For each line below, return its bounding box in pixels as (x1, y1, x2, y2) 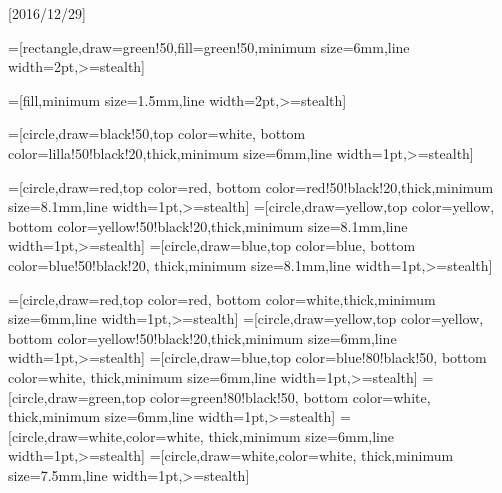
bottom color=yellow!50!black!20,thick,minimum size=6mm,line (8, 327, 397, 348)
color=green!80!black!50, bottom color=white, (150, 386, 431, 407)
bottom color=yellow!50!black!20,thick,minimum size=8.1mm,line (8, 215, 408, 236)
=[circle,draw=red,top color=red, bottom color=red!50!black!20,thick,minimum (8, 176, 494, 197)
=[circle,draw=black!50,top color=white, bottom (8, 123, 306, 144)
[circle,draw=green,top (8, 386, 146, 407)
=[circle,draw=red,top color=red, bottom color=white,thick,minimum (8, 288, 436, 309)
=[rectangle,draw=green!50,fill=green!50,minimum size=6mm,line (8, 36, 410, 57)
